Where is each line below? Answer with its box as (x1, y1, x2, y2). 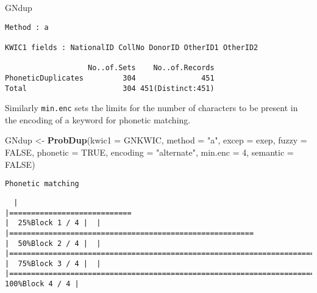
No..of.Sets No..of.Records (88, 63, 215, 73)
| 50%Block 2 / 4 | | (5, 239, 101, 248)
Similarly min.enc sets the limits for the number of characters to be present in (5, 101, 298, 114)
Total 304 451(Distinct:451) (5, 84, 215, 93)
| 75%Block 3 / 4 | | (5, 259, 101, 268)
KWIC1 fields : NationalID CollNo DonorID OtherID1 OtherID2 (5, 43, 258, 52)
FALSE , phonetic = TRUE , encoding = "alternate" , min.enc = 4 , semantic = (5, 146, 294, 159)
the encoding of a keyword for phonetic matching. (5, 113, 191, 126)
